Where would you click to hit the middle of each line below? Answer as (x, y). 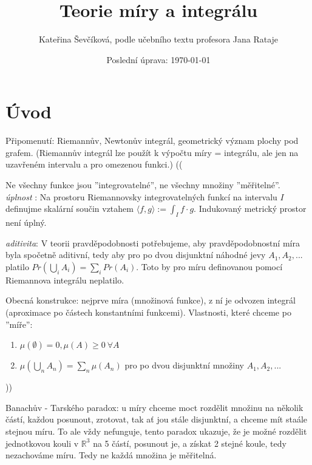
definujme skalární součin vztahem (70, 209)
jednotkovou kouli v (42, 443)
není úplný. (26, 222)
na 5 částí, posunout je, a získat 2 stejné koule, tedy (190, 443)
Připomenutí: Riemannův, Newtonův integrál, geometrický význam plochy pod (152, 141)
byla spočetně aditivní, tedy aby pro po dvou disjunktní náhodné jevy (136, 255)
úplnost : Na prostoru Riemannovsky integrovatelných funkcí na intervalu (141, 196)
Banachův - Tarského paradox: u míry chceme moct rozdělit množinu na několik (154, 407)
